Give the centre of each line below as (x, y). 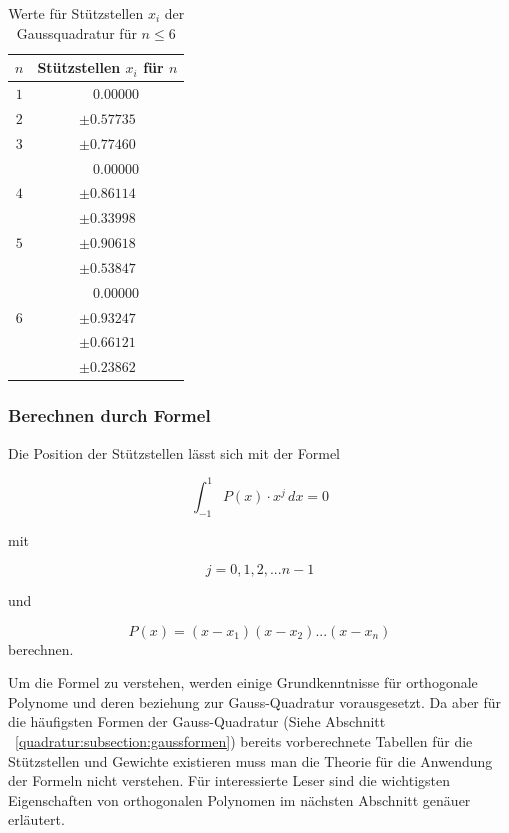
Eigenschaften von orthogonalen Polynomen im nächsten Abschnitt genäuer (239, 799)
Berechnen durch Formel (109, 415)
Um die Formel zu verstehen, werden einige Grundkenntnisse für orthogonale (243, 682)
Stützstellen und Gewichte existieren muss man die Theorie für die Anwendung (250, 760)
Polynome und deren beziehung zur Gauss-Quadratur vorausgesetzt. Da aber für (255, 701)
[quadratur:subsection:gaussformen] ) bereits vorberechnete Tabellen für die (244, 741)
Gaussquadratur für (76, 32)
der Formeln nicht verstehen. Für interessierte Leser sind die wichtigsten (229, 780)
